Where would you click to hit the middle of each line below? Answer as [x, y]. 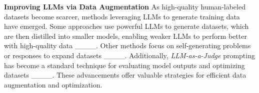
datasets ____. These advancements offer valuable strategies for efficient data [125, 75]
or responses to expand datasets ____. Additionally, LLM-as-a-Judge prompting [129, 55]
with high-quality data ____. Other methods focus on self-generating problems [127, 46]
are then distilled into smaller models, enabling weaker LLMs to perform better [125, 36]
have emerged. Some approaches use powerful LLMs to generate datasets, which [126, 26]
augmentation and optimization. [53, 84]
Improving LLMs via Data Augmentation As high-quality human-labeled [125, 6]
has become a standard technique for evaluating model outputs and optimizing [124, 65]
